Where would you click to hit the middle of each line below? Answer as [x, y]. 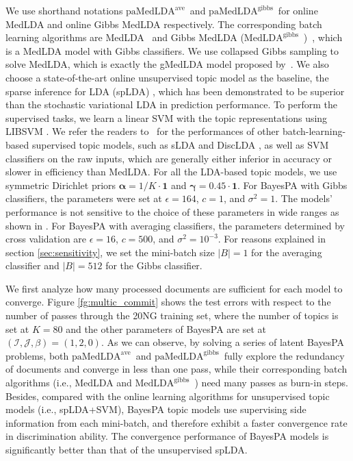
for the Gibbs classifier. [154, 265]
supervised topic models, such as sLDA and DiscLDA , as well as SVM [180, 144]
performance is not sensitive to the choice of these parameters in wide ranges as [172, 211]
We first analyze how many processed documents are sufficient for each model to [174, 288]
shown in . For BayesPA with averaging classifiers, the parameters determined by [175, 225]
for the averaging [287, 252]
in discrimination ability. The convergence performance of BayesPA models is [167, 436]
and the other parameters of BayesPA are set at [166, 328]
